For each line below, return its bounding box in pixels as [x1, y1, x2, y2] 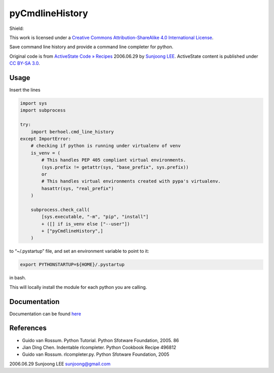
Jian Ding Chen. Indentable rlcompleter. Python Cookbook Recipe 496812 [22, 344, 177, 350]
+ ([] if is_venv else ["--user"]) [41, 221, 130, 227]
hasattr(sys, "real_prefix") [41, 185, 114, 191]
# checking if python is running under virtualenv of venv [30, 143, 181, 149]
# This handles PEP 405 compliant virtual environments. [41, 157, 186, 163]
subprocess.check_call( [30, 207, 90, 212]
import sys [20, 100, 47, 106]
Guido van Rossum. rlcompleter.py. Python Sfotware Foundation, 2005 [22, 351, 169, 357]
